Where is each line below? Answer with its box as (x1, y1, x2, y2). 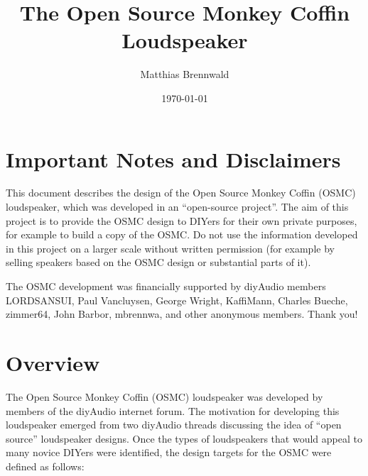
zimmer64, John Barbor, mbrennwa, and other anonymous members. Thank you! (6, 306, 358, 321)
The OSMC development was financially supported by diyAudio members (6, 279, 326, 293)
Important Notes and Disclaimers (6, 144, 341, 173)
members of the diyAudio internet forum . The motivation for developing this (6, 403, 340, 418)
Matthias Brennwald (140, 67, 229, 82)
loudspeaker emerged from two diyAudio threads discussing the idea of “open (6, 417, 342, 432)
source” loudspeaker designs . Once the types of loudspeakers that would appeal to (6, 431, 362, 445)
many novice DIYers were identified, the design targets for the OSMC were (6, 445, 332, 460)
